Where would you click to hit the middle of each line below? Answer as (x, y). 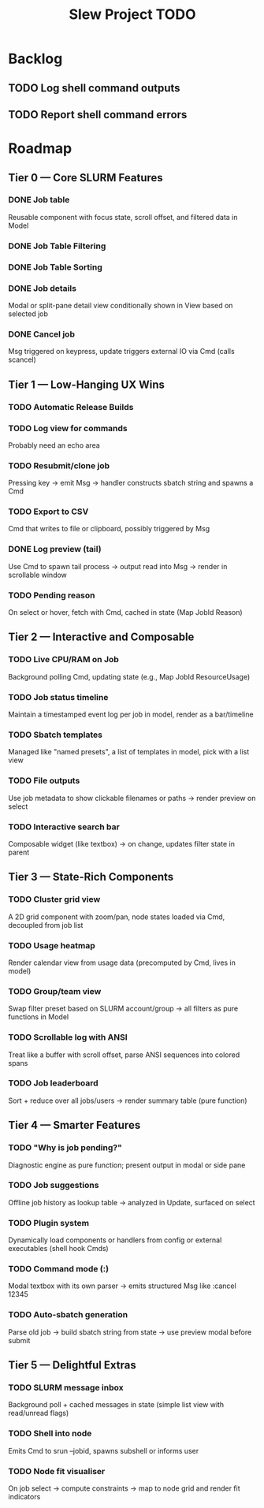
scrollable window (37, 575)
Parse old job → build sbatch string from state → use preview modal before (130, 1332)
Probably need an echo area (54, 445)
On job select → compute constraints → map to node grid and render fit (124, 1488)
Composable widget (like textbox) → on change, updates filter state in (121, 843)
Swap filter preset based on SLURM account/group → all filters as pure (123, 1009)
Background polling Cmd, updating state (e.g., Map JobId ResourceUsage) (129, 676)
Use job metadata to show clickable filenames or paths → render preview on (132, 798)
